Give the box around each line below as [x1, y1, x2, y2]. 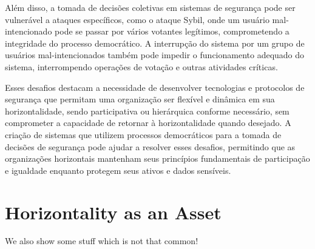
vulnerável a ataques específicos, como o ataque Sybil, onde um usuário [5, 13, 269, 25]
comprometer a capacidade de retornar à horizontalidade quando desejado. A [5, 116, 291, 129]
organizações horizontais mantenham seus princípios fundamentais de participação [5, 152, 310, 165]
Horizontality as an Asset [5, 199, 222, 224]
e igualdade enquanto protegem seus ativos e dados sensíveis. [5, 164, 231, 176]
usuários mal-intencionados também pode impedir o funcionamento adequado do [5, 48, 305, 61]
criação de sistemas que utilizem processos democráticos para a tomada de [5, 128, 282, 141]
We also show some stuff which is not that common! [5, 234, 198, 247]
